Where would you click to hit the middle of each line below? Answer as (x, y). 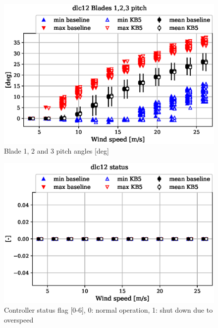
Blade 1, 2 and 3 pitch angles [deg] (56, 151)
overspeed (19, 319)
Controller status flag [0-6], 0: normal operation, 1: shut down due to (109, 310)
